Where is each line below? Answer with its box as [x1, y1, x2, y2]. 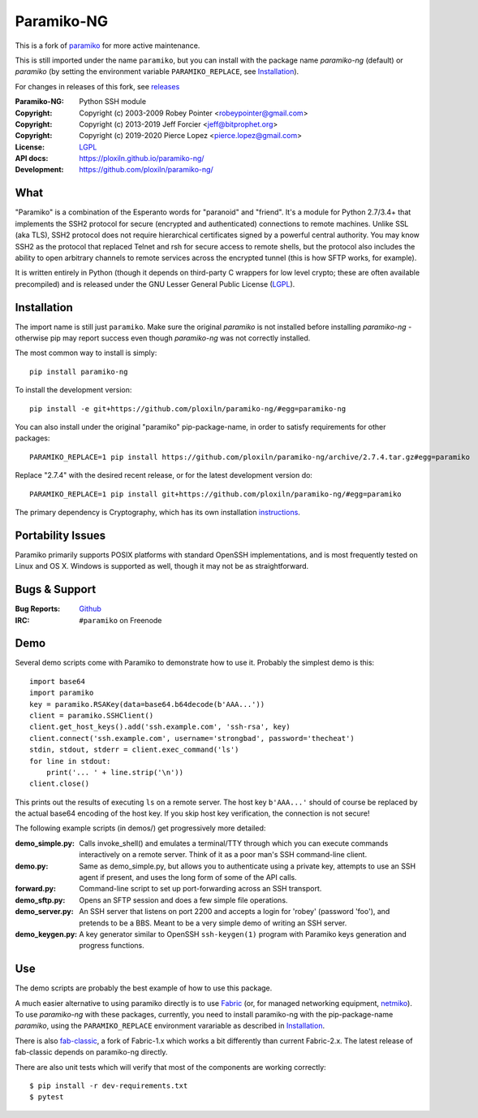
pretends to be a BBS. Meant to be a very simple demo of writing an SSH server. [79, 918, 347, 928]
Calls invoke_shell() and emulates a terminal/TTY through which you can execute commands [79, 838, 389, 848]
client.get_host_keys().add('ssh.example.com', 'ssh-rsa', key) [29, 722, 291, 731]
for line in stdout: [29, 756, 111, 765]
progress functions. [79, 941, 145, 951]
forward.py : [15, 884, 57, 894]
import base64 [29, 677, 85, 686]
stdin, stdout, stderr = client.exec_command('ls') [29, 745, 239, 755]
